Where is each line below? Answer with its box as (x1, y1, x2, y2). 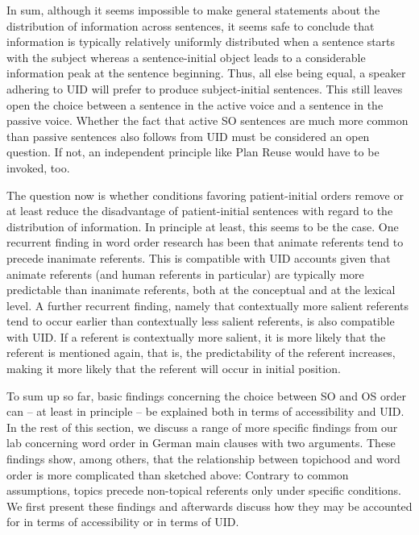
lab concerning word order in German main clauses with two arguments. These (6, 434, 396, 451)
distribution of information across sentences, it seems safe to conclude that (6, 17, 375, 34)
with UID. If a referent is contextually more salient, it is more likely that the (6, 328, 386, 345)
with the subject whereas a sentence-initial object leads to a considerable (6, 48, 366, 65)
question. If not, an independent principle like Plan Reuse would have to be (6, 143, 380, 160)
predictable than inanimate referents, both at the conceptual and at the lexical (6, 281, 396, 298)
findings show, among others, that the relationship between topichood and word (6, 450, 400, 467)
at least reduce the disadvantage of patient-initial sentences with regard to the (6, 202, 393, 219)
